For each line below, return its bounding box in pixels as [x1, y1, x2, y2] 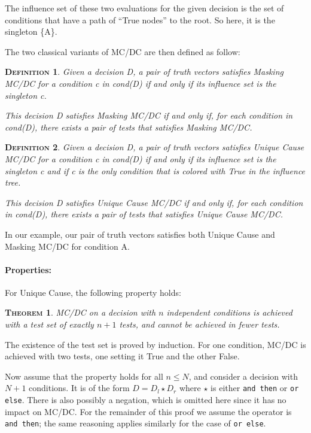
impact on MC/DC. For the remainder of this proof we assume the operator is [5, 405, 292, 417]
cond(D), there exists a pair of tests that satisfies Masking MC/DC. [5, 120, 252, 133]
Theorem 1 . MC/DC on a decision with [5, 306, 156, 319]
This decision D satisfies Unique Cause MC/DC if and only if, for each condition [5, 196, 303, 208]
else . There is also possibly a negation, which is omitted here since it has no [5, 393, 286, 406]
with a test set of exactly [5, 318, 94, 331]
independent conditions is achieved [166, 306, 292, 319]
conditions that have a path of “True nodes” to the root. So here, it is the [5, 13, 275, 26]
